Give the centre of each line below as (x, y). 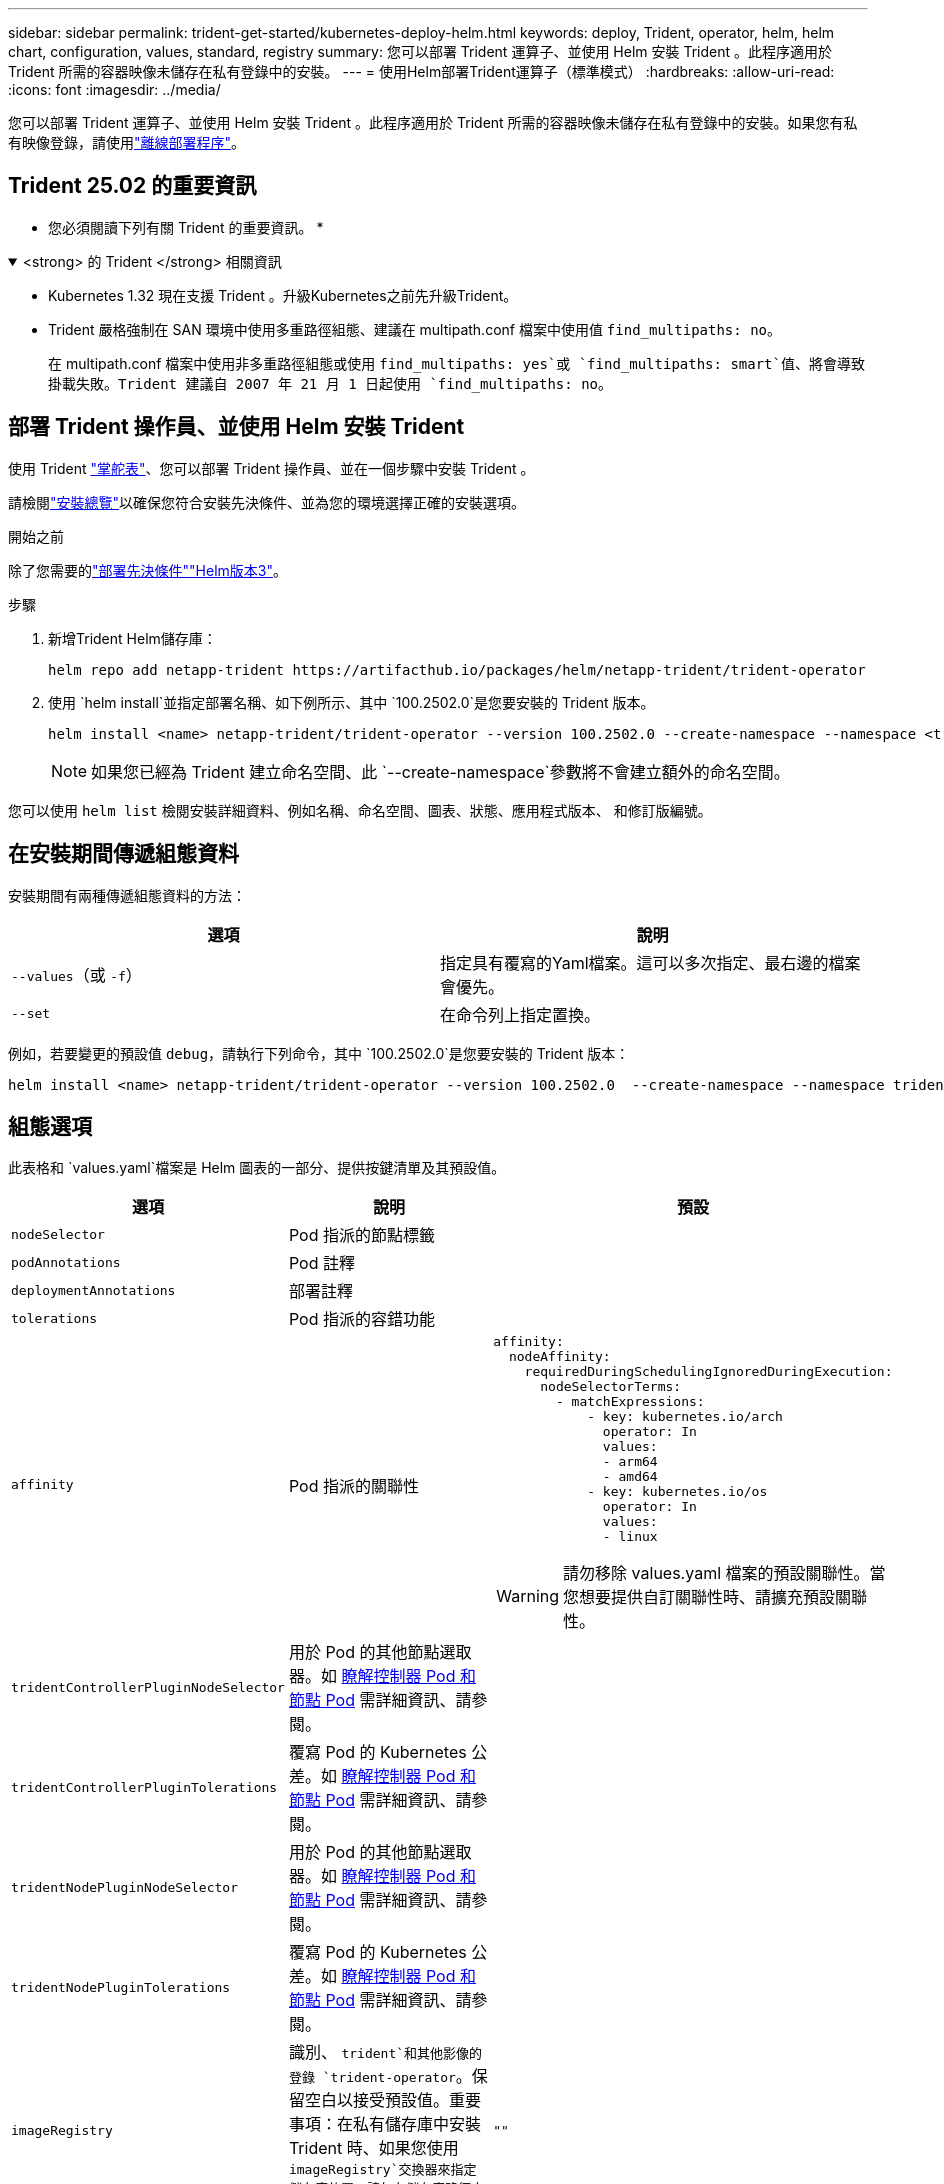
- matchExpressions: (630, 1402)
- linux (630, 1537)
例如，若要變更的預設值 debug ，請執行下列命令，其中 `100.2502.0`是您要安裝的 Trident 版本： (319, 1053)
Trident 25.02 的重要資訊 (132, 186)
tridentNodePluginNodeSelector (124, 1887)
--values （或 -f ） (76, 974)
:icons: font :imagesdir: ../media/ (114, 89)
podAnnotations (66, 1262)
